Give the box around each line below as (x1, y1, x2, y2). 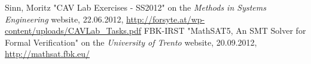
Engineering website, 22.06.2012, (5, 12, 124, 25)
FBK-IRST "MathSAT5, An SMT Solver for (144, 24, 306, 37)
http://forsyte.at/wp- (126, 12, 205, 25)
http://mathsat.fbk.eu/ (5, 47, 90, 60)
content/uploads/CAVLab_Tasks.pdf (5, 24, 141, 37)
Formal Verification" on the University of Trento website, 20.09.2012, (5, 36, 257, 48)
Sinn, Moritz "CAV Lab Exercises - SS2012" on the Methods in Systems (5, 1, 266, 13)
